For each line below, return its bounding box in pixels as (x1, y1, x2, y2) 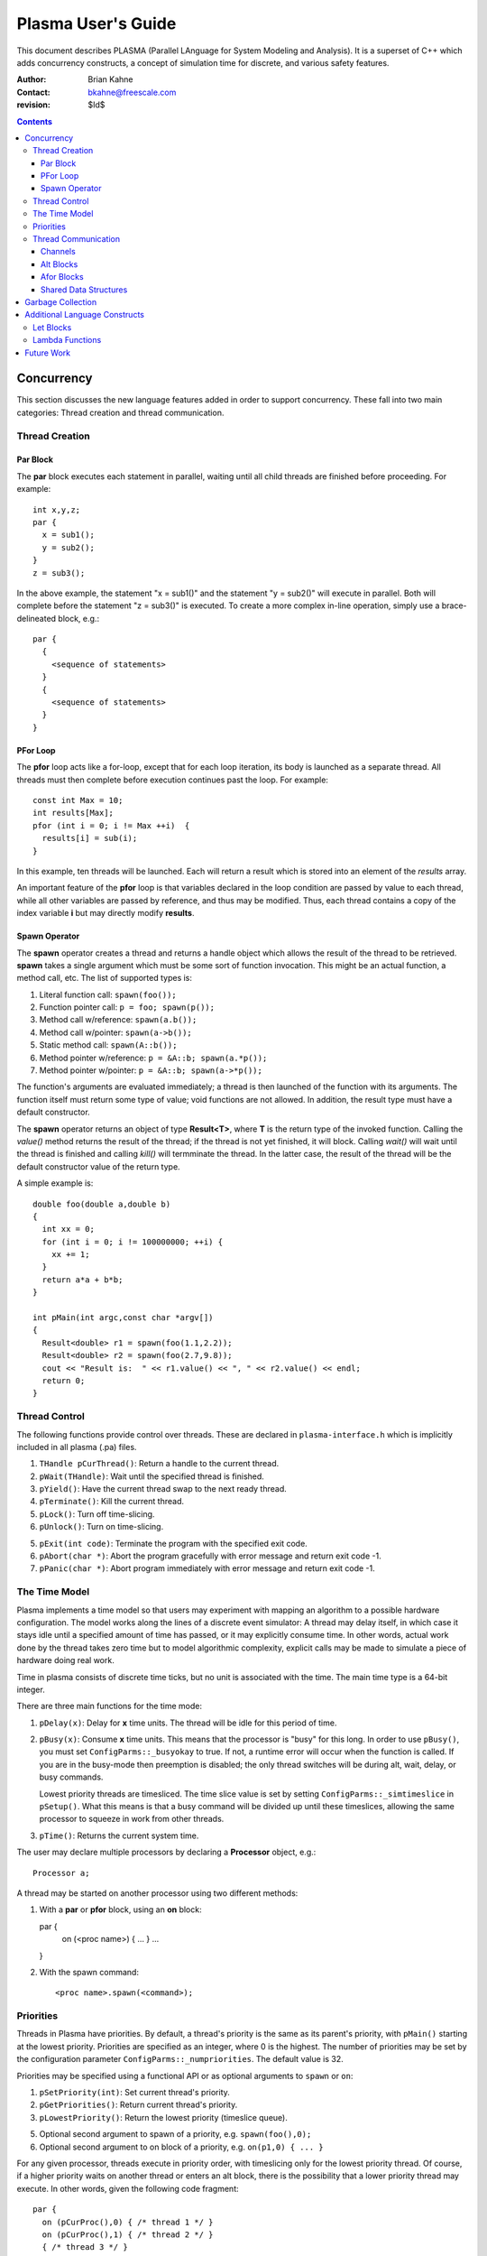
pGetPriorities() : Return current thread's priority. (39, 2099, 238, 2111)
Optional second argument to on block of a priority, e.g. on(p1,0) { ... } (39, 2141, 324, 2152)
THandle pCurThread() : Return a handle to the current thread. (39, 1458, 280, 1469)
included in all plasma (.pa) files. (16, 1441, 137, 1452)
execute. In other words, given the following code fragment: (16, 2183, 239, 2194)
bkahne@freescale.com (87, 87, 177, 97)
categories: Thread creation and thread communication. (16, 407, 225, 418)
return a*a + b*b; (41, 1274, 124, 1285)
